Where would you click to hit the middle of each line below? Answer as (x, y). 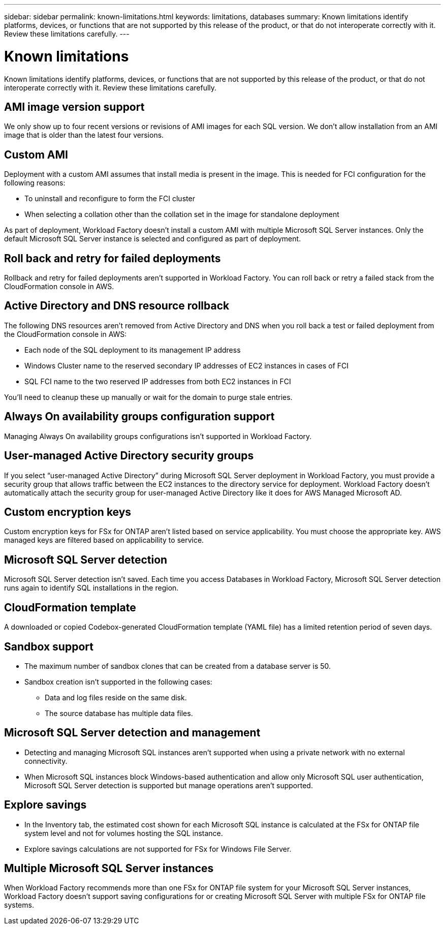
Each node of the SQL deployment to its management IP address (133, 350)
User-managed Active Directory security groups (129, 456)
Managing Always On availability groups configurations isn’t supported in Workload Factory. (158, 436)
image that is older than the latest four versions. (84, 135)
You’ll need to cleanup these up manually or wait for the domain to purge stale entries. (148, 397)
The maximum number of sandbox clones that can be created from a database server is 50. (178, 666)
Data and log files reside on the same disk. (116, 697)
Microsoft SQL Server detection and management (132, 733)
